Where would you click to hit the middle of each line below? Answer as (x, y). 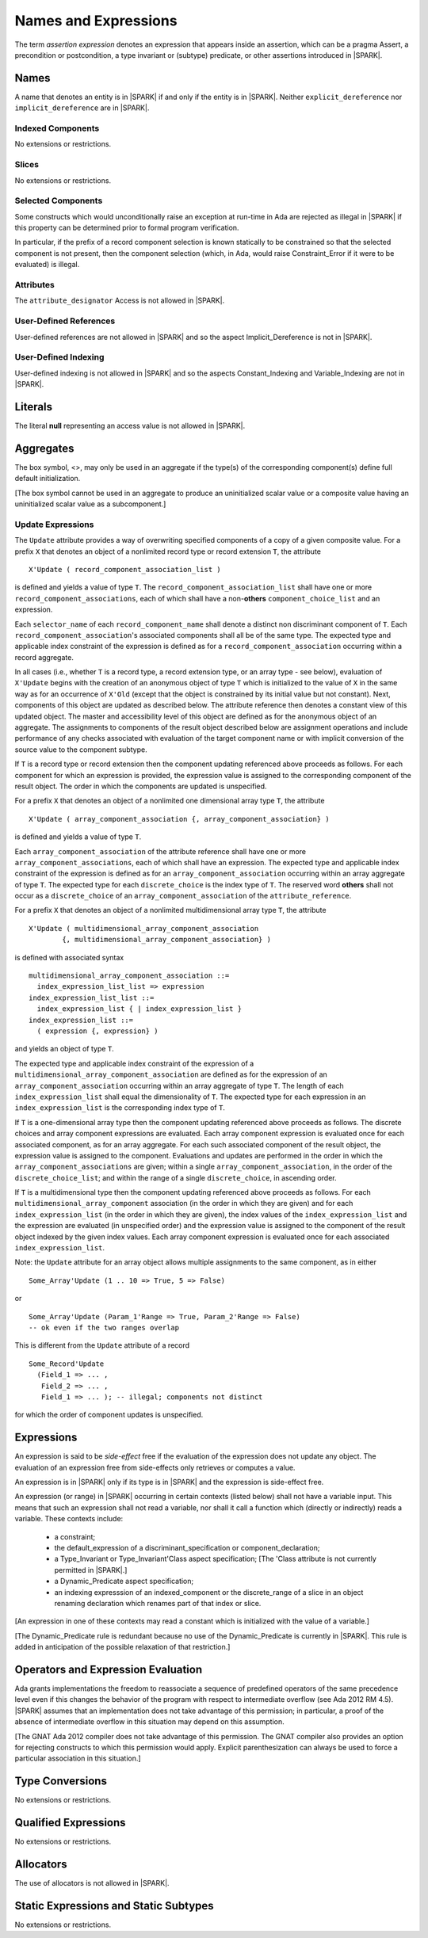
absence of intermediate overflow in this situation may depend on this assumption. (149, 1722)
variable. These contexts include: (69, 1519)
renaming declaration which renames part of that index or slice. (158, 1603)
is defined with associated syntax (69, 957)
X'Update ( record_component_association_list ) (125, 569)
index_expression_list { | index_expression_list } (139, 1009)
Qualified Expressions (70, 1823)
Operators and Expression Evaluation (108, 1669)
